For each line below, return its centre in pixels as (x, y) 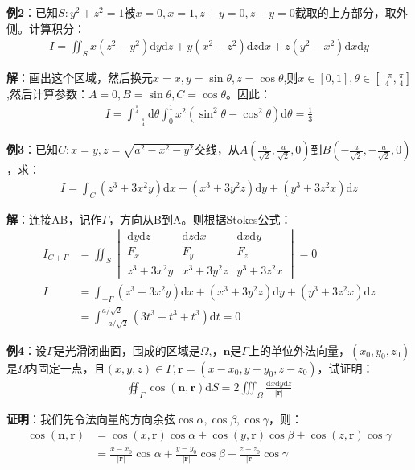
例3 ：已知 (33, 149)
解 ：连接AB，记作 (54, 219)
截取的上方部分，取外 (351, 12)
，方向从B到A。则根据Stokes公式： (200, 219)
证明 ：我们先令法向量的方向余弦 (91, 419)
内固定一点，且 (66, 367)
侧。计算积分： (46, 28)
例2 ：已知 (33, 12)
